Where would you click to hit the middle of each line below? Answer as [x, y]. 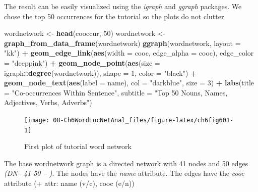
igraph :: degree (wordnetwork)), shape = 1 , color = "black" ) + [101, 73]
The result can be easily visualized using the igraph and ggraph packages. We [123, 6]
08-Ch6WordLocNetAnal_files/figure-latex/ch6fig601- [143, 120]
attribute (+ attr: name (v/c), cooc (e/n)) [69, 183]
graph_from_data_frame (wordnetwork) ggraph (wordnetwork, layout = [122, 43]
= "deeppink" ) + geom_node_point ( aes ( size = [82, 62]
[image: [37, 120]
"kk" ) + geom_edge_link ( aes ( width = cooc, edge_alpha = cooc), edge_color [129, 53]
